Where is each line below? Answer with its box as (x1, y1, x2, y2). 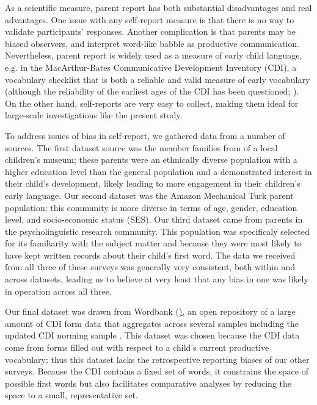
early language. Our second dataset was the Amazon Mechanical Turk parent (5, 188, 294, 201)
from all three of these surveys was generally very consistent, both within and (5, 260, 296, 273)
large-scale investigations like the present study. (5, 109, 183, 121)
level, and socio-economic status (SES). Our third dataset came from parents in (5, 213, 303, 226)
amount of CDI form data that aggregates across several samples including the (5, 317, 299, 329)
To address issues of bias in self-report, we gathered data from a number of (5, 129, 285, 142)
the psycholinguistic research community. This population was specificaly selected (5, 224, 310, 237)
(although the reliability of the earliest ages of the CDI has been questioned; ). (5, 85, 299, 98)
